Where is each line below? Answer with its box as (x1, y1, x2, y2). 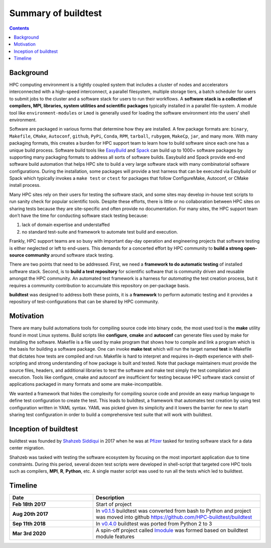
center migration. (9, 445, 45, 451)
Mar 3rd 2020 (12, 530, 46, 537)
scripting (9, 360, 28, 366)
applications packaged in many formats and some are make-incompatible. (9, 381, 163, 387)
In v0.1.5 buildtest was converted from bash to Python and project (95, 507, 251, 514)
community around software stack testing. (25, 252, 114, 258)
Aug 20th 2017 (12, 510, 49, 517)
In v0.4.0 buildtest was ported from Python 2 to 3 (95, 520, 212, 527)
